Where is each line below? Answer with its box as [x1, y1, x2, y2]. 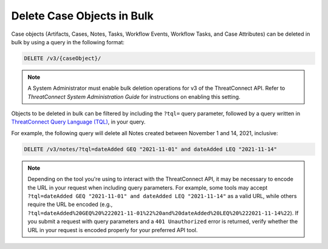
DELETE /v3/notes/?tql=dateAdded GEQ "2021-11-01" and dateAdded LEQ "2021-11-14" [24, 145, 278, 153]
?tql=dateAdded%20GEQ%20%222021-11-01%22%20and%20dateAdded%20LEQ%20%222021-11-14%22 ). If [27, 209, 299, 216]
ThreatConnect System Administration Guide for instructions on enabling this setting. [27, 93, 241, 100]
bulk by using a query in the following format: [11, 38, 125, 45]
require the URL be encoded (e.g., [27, 201, 113, 208]
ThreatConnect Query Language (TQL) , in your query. [11, 118, 146, 125]
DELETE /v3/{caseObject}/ [24, 55, 101, 62]
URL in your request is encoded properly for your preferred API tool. [27, 226, 198, 233]
